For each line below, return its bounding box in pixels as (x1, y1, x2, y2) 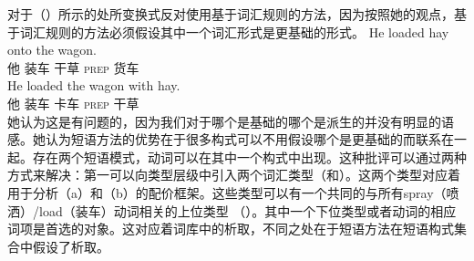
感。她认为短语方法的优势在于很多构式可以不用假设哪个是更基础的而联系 (7, 130, 441, 149)
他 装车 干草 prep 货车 (7, 57, 139, 77)
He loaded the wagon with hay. (7, 76, 180, 95)
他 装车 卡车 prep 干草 (7, 93, 139, 112)
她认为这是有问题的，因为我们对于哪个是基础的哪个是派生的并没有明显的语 (7, 111, 454, 130)
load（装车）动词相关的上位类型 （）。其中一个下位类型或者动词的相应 (38, 201, 457, 220)
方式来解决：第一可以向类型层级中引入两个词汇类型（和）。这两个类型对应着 (7, 165, 460, 184)
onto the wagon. (7, 40, 97, 59)
